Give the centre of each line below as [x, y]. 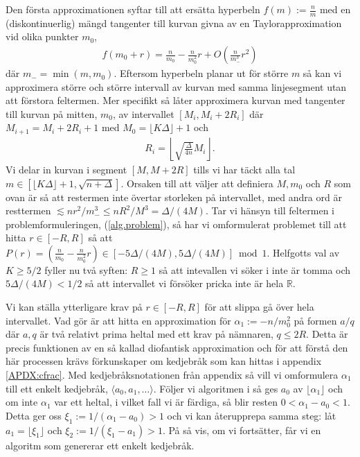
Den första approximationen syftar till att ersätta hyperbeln [133, 9]
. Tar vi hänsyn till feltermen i [270, 210]
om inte [22, 402]
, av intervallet [143, 113]
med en [335, 9]
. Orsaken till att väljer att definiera [197, 183]
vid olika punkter [42, 36]
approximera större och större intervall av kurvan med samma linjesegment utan [176, 86]
